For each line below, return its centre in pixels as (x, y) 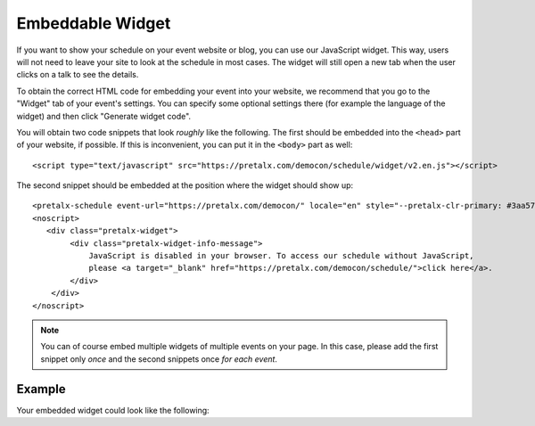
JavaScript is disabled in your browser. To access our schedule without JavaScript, (281, 256)
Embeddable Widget (94, 23)
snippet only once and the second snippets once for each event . (159, 359)
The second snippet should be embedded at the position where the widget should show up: (185, 185)
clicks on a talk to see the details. (78, 75)
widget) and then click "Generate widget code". (104, 116)
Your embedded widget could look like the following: (113, 410)
